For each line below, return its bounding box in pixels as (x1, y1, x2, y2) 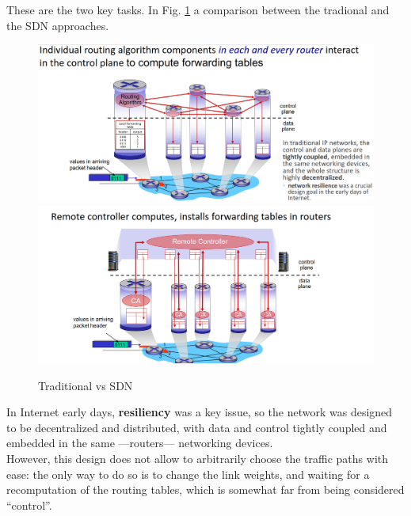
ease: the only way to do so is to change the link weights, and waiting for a (6, 465, 370, 482)
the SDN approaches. (6, 17, 109, 33)
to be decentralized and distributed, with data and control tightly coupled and (6, 419, 387, 435)
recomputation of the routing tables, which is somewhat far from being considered (6, 481, 405, 498)
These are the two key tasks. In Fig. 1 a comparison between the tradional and (6, 2, 390, 17)
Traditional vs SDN (38, 377, 133, 393)
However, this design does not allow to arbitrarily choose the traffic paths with (6, 450, 389, 467)
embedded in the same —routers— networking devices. (6, 434, 273, 451)
